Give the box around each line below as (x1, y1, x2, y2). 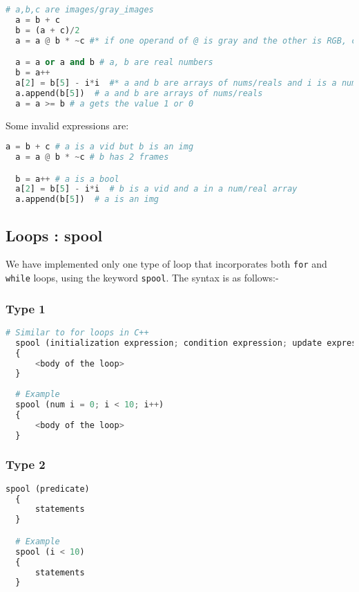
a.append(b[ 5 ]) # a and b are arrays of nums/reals (15, 88, 263, 98)
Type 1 (6, 299, 46, 317)
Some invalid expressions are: (6, 118, 129, 132)
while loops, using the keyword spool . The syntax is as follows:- (6, 270, 279, 285)
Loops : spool (6, 224, 103, 246)
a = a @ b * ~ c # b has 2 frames (15, 152, 169, 162)
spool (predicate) (6, 483, 90, 494)
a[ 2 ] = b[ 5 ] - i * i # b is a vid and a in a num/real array (15, 184, 298, 194)
